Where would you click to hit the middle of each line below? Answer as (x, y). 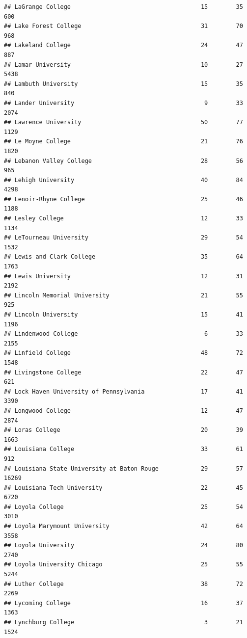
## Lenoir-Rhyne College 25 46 (123, 199)
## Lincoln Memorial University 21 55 (123, 295)
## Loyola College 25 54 (123, 507)
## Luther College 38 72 (123, 584)
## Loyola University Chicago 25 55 (123, 565)
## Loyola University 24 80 (123, 545)
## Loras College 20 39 (123, 430)
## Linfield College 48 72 (123, 353)
